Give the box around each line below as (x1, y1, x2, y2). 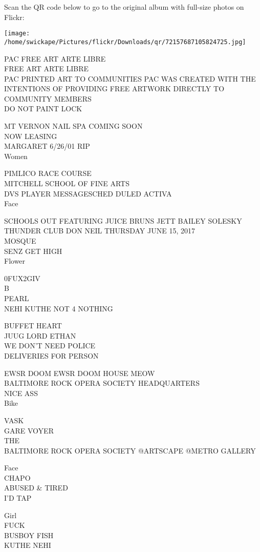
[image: (4, 30, 30, 37)
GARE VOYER (4, 425, 54, 436)
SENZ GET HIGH (4, 245, 62, 256)
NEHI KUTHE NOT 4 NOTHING (4, 303, 113, 313)
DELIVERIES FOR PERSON (4, 350, 99, 361)
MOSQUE (4, 235, 36, 246)
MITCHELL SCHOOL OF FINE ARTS (4, 178, 130, 189)
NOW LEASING (4, 130, 57, 141)
